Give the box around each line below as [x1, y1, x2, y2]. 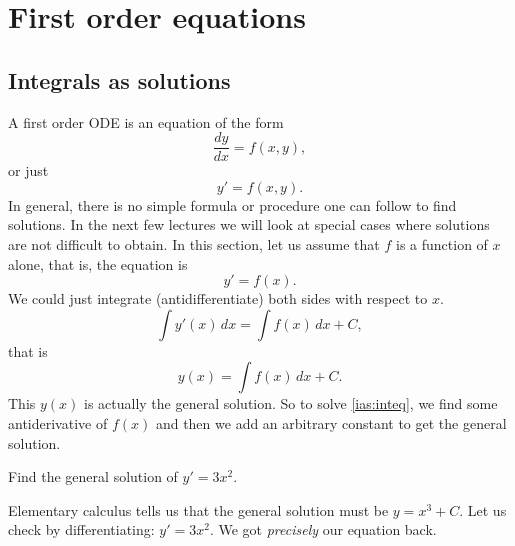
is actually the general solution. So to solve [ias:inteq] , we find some [83, 393, 498, 414]
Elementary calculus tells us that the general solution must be [8, 499, 389, 520]
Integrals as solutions [8, 64, 231, 95]
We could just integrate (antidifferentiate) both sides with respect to [8, 288, 428, 309]
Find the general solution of [8, 466, 178, 487]
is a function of [396, 234, 488, 255]
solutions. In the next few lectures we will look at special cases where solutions [8, 214, 490, 235]
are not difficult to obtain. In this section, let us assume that [8, 234, 380, 255]
